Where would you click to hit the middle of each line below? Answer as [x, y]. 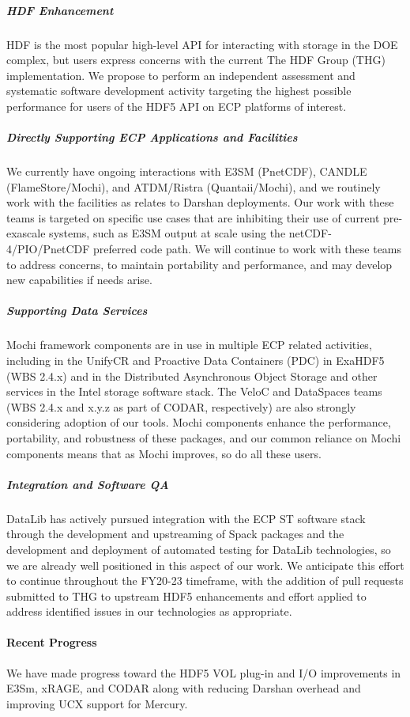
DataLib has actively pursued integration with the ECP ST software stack [186, 518]
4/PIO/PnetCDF [48, 249]
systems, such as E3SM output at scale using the [167, 233]
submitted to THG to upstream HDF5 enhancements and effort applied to [186, 596]
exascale [26, 233]
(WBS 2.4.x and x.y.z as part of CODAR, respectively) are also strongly [181, 406]
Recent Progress [52, 642]
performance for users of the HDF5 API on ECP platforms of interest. [177, 106]
